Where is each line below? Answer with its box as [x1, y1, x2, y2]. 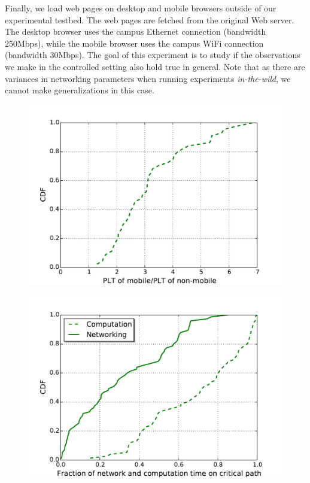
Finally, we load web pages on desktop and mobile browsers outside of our [5, 2, 276, 14]
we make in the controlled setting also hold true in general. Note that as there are [5, 60, 305, 72]
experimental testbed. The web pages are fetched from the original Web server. [5, 13, 294, 26]
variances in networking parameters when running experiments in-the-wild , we [5, 72, 291, 84]
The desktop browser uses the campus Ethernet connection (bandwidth [5, 25, 266, 38]
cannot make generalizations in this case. [5, 84, 154, 96]
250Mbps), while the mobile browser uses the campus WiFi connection [5, 37, 264, 49]
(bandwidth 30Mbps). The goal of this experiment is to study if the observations [5, 48, 300, 61]
